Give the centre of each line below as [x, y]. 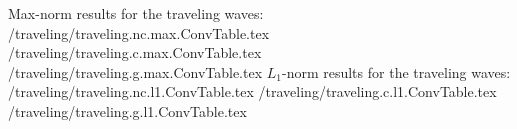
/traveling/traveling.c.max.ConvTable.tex [135, 52]
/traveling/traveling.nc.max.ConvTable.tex [139, 32]
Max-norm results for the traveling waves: [136, 13]
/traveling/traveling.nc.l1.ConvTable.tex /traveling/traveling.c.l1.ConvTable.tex [252, 91]
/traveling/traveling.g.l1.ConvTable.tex [127, 110]
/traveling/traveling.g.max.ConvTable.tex [135, 71]
